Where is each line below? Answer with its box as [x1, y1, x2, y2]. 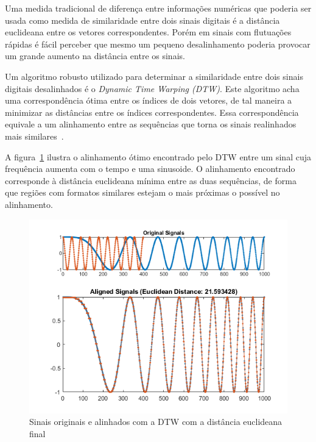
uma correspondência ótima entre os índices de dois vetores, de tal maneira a [5, 94, 292, 107]
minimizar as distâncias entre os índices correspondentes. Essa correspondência [5, 105, 299, 118]
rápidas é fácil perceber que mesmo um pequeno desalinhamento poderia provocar [5, 37, 311, 50]
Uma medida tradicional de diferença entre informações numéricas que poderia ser [5, 2, 312, 14]
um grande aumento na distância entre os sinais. [5, 49, 185, 62]
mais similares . [5, 129, 64, 142]
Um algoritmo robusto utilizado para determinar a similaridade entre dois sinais [5, 70, 303, 82]
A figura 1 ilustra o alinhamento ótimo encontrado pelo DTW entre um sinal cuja [5, 150, 311, 163]
